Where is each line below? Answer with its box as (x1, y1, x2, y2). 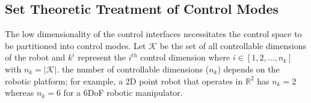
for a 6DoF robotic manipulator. (63, 86, 183, 99)
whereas (5, 86, 34, 99)
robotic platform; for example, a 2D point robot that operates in (5, 74, 243, 87)
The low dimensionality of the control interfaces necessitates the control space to (5, 28, 302, 40)
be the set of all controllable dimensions (159, 39, 306, 51)
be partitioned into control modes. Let (5, 39, 146, 51)
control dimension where (140, 51, 230, 63)
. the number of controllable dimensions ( (57, 62, 209, 75)
